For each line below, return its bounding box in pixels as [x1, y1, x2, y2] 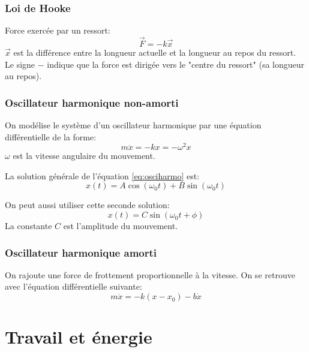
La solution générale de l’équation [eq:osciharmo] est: [5, 169, 200, 182]
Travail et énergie [5, 324, 152, 349]
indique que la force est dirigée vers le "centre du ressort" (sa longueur [47, 58, 305, 70]
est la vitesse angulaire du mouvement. [13, 149, 155, 162]
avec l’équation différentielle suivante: [5, 280, 142, 293]
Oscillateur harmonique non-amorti [5, 95, 179, 110]
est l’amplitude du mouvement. [63, 219, 178, 232]
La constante [5, 219, 52, 232]
